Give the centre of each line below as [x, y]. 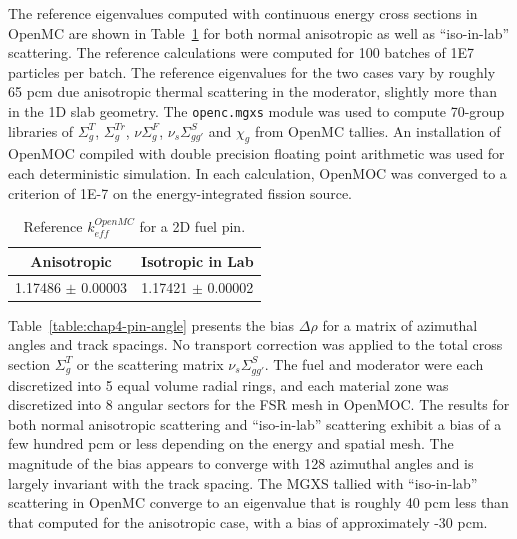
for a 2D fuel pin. [192, 226]
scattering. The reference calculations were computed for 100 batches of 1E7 [241, 52]
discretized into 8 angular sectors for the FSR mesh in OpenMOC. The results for [259, 404]
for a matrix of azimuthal [400, 324]
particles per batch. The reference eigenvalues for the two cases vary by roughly [252, 71]
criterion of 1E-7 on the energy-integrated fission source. [180, 192]
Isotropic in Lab [197, 260]
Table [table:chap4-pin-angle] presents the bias [151, 324]
